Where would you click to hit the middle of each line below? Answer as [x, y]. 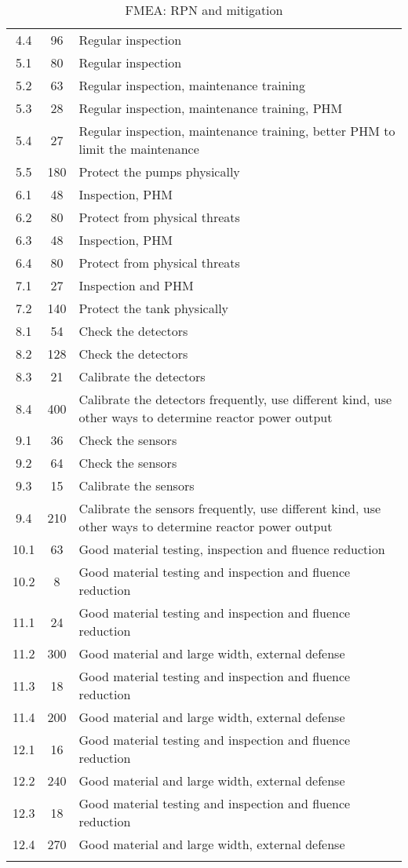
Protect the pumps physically [159, 171]
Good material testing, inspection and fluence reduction [232, 549]
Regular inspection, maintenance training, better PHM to [237, 131]
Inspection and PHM [136, 285]
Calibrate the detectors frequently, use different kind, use [235, 399]
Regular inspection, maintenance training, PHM [211, 108]
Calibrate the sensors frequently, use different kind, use [230, 508]
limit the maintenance [139, 149]
